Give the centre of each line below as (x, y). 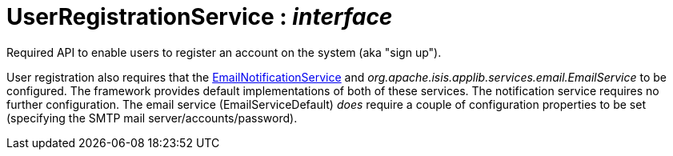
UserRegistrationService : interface (200, 17)
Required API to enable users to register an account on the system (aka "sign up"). (224, 52)
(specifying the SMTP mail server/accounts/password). (152, 118)
